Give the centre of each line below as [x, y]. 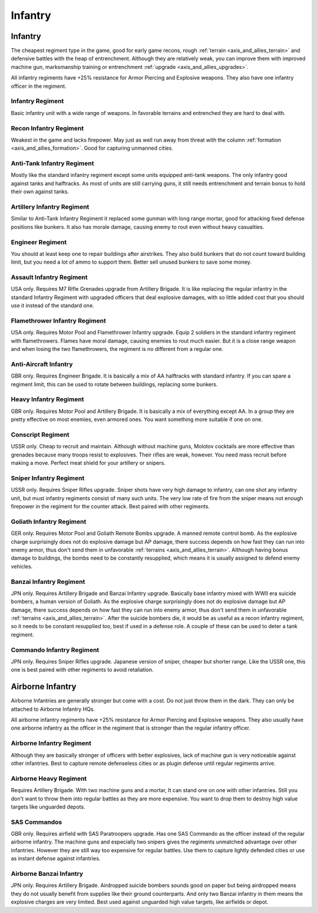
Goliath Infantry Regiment [49, 521]
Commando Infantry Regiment [55, 650]
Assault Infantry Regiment [49, 277]
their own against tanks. [40, 192]
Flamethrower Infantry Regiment [58, 320]
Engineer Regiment [39, 242]
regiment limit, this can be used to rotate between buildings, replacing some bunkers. [114, 384]
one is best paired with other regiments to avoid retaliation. [82, 670]
